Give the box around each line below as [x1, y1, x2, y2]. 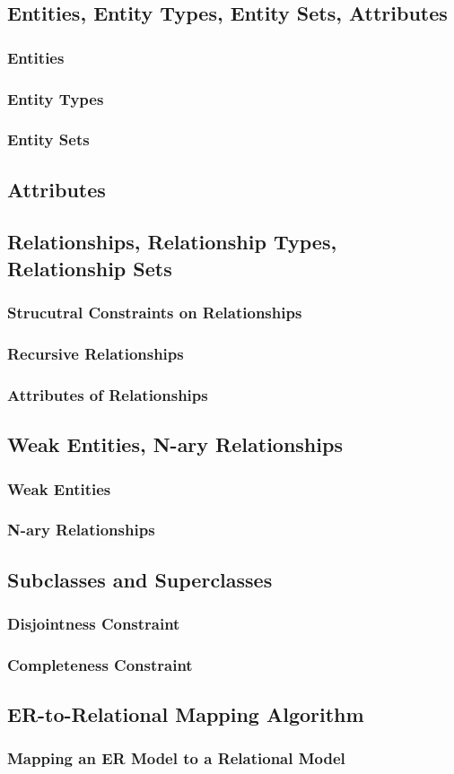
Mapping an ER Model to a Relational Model [7, 747, 345, 770]
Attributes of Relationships [7, 383, 208, 405]
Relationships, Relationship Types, [7, 228, 337, 256]
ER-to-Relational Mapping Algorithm [7, 700, 364, 728]
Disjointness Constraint [7, 612, 180, 634]
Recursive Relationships [7, 343, 184, 365]
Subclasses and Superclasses [7, 565, 273, 593]
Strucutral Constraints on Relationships [7, 301, 302, 324]
